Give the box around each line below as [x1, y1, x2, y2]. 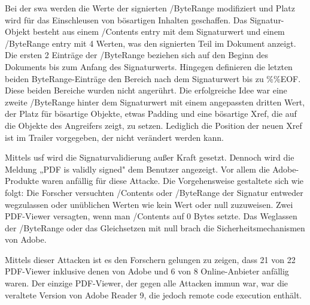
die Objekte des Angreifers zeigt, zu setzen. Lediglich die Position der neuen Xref [5, 119, 302, 131]
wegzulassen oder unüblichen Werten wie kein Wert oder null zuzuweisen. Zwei [5, 198, 293, 210]
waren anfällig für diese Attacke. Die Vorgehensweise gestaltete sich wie [41, 174, 304, 187]
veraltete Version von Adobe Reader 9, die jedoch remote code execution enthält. [5, 288, 302, 301]
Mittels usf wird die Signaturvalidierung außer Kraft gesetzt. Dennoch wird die [5, 151, 294, 164]
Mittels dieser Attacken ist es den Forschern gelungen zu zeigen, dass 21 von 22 [5, 253, 296, 265]
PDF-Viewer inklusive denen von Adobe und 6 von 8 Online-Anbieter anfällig [5, 265, 289, 277]
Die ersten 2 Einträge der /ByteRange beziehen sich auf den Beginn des [5, 49, 268, 61]
